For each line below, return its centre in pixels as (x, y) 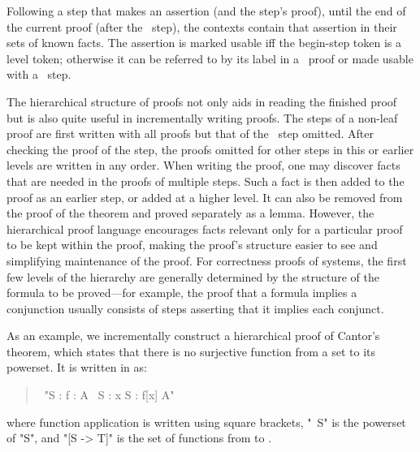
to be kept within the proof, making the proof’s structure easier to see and (192, 245)
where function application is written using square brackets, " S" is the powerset (206, 422)
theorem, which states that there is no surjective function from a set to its (191, 351)
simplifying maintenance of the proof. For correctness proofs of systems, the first (207, 260)
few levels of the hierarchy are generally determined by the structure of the (193, 276)
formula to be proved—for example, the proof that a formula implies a (182, 293)
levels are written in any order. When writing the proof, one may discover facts (204, 165)
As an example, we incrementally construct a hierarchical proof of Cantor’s (193, 336)
